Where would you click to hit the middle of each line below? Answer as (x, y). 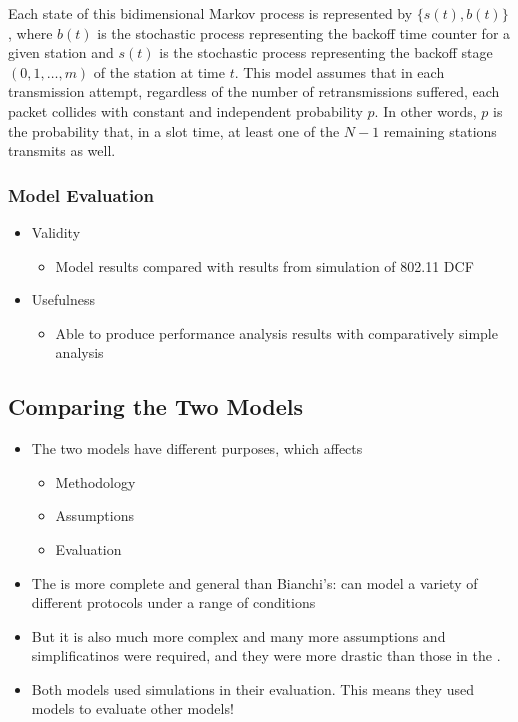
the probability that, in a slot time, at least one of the (174, 130)
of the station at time (159, 71)
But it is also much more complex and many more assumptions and (238, 635)
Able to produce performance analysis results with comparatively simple (276, 332)
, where (30, 32)
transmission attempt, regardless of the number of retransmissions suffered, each (254, 91)
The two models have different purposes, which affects (197, 448)
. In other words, (425, 110)
